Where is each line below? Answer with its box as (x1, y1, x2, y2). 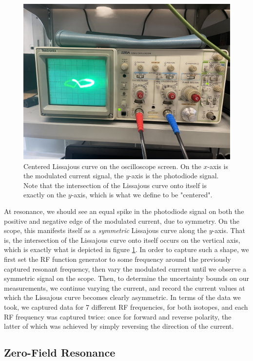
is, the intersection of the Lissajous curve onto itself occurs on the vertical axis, (4, 234, 240, 245)
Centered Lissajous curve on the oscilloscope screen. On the (23, 161, 201, 171)
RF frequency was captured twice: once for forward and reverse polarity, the (4, 311, 232, 321)
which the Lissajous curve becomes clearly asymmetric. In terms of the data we (4, 292, 241, 302)
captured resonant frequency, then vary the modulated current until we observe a (4, 263, 247, 274)
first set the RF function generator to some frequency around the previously (4, 254, 231, 264)
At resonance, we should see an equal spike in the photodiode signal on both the (4, 206, 244, 216)
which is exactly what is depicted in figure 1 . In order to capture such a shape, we (4, 244, 249, 255)
